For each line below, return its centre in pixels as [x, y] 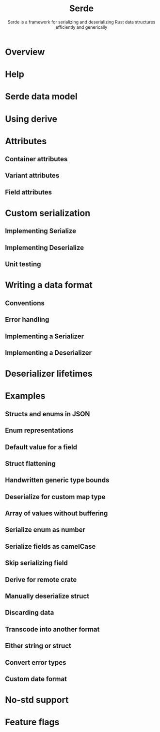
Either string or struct [38, 646]
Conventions [25, 303]
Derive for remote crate [41, 580]
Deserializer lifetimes [49, 374]
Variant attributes [32, 176]
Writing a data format [49, 285]
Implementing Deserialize [44, 247]
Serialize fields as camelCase [50, 546]
